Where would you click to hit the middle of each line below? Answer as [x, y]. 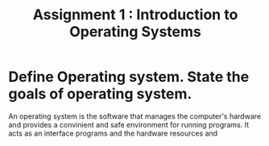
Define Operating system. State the [129, 77]
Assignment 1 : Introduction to [135, 15]
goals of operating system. [100, 94]
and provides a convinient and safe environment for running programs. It [129, 124]
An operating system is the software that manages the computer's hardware [135, 116]
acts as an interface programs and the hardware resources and [113, 133]
